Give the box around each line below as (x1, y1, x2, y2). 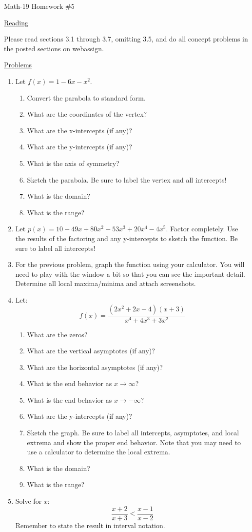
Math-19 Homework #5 (4, 1, 75, 11)
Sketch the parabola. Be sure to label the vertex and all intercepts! (27, 174, 227, 184)
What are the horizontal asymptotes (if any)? (27, 362, 163, 372)
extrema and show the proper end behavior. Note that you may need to (27, 437, 241, 447)
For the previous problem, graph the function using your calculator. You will (15, 259, 245, 269)
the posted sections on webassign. (4, 43, 104, 53)
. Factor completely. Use (166, 224, 238, 234)
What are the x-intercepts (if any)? (27, 125, 132, 135)
